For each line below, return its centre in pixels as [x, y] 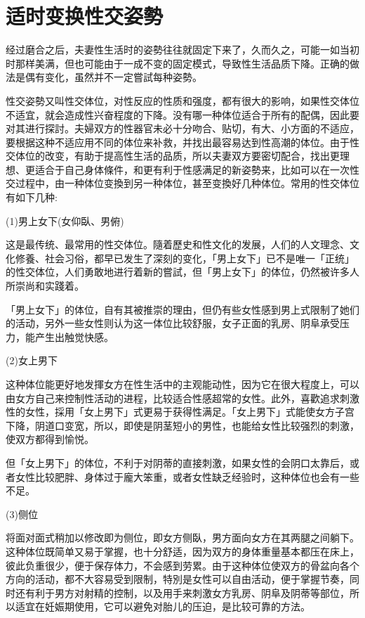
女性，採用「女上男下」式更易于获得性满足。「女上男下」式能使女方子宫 [190, 412]
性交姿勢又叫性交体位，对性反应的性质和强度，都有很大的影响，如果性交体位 [182, 100]
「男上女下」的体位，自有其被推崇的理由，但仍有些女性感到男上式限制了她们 [182, 309]
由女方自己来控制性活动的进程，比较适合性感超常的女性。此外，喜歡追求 [173, 398]
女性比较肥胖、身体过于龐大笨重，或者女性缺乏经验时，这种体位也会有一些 [187, 476]
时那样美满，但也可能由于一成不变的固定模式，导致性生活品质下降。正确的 [178, 63]
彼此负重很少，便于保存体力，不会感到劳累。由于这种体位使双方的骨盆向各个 [182, 565]
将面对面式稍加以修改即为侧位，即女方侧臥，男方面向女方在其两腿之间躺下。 [182, 537]
